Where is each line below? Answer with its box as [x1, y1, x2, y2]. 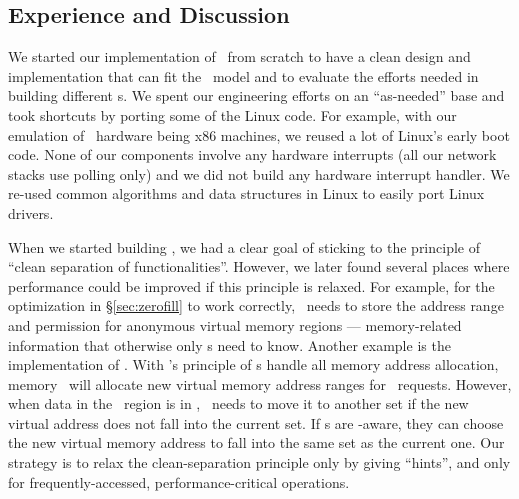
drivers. [8, 202, 54, 223]
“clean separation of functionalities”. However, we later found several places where [8, 256, 510, 277]
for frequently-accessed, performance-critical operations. [8, 471, 350, 492]
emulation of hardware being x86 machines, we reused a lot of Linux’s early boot [8, 124, 510, 145]
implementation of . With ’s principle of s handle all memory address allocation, [8, 354, 499, 375]
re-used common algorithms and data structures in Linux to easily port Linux [8, 183, 485, 204]
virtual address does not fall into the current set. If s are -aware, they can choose [8, 412, 504, 433]
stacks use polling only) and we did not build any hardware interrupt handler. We [8, 163, 510, 184]
